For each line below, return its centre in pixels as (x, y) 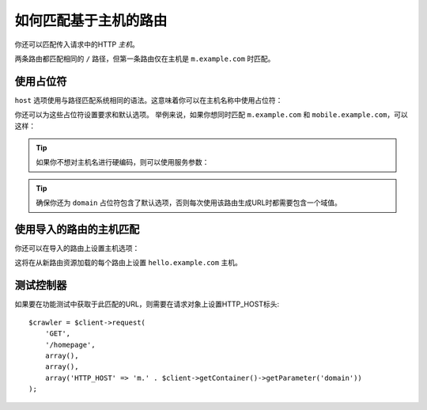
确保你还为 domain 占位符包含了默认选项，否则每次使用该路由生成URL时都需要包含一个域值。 (189, 203)
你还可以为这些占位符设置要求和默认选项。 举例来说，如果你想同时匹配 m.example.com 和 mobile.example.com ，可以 (212, 115)
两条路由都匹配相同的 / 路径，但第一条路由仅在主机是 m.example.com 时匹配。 (145, 59)
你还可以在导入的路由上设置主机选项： (77, 249)
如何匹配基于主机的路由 (91, 21)
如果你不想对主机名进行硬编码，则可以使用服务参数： (123, 162)
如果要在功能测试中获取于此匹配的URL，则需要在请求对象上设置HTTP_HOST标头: (147, 304)
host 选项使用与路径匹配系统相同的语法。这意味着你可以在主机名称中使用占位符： (149, 100)
